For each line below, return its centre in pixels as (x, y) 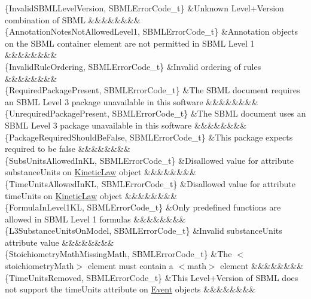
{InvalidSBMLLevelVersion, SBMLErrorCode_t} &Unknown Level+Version (144, 8)
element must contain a (130, 266)
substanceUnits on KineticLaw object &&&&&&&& (101, 172)
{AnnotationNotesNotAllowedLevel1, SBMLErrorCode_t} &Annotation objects (151, 31)
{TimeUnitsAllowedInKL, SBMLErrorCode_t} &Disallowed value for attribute (150, 183)
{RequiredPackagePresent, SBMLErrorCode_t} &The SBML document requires (153, 90)
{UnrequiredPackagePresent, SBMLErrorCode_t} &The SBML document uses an (155, 113)
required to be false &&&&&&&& (68, 149)
